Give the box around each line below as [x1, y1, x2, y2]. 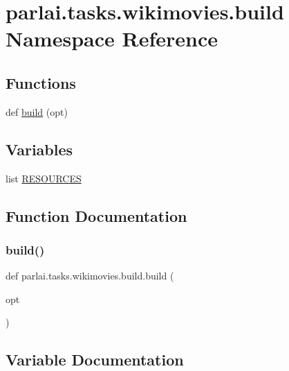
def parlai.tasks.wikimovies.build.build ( [6, 268, 174, 283]
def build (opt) [6, 104, 68, 119]
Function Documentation [6, 205, 187, 226]
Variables [6, 138, 73, 159]
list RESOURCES [6, 171, 82, 185]
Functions [6, 71, 76, 93]
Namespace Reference [6, 24, 218, 53]
